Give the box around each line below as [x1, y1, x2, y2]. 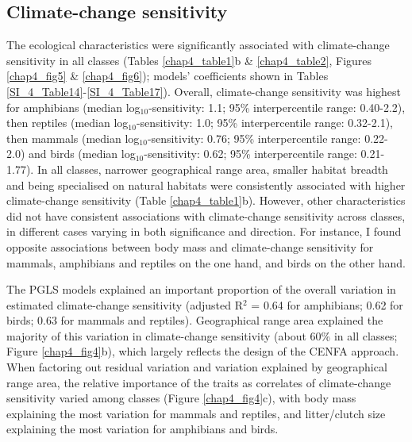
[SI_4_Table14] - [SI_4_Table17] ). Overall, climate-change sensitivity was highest [6, 83, 401, 99]
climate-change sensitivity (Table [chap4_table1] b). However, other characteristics [6, 192, 406, 209]
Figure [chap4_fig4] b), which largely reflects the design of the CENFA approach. [6, 343, 399, 359]
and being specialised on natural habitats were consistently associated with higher [6, 176, 406, 193]
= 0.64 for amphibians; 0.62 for [251, 296, 403, 313]
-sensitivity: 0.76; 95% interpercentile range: [147, 129, 361, 146]
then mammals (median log [6, 129, 140, 146]
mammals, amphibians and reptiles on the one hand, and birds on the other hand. [6, 254, 406, 271]
